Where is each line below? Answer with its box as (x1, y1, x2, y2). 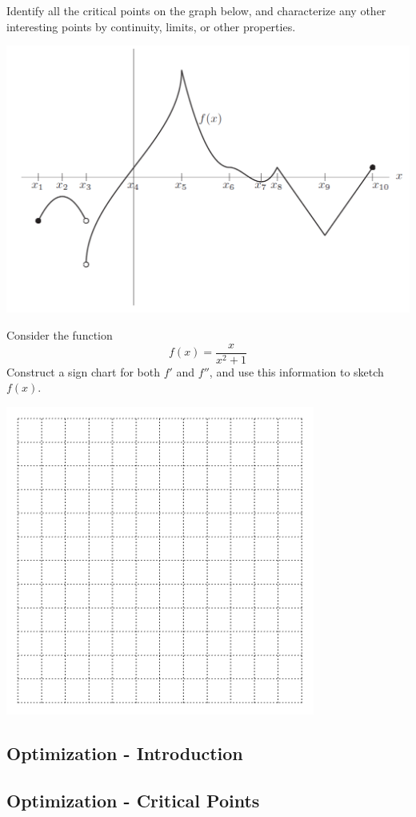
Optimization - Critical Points (6, 787, 260, 812)
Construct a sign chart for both (6, 363, 161, 380)
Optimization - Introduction (6, 740, 243, 765)
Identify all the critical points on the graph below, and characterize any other (6, 2, 386, 18)
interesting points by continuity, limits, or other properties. (6, 18, 296, 34)
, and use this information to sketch (209, 363, 384, 380)
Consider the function (6, 326, 113, 343)
